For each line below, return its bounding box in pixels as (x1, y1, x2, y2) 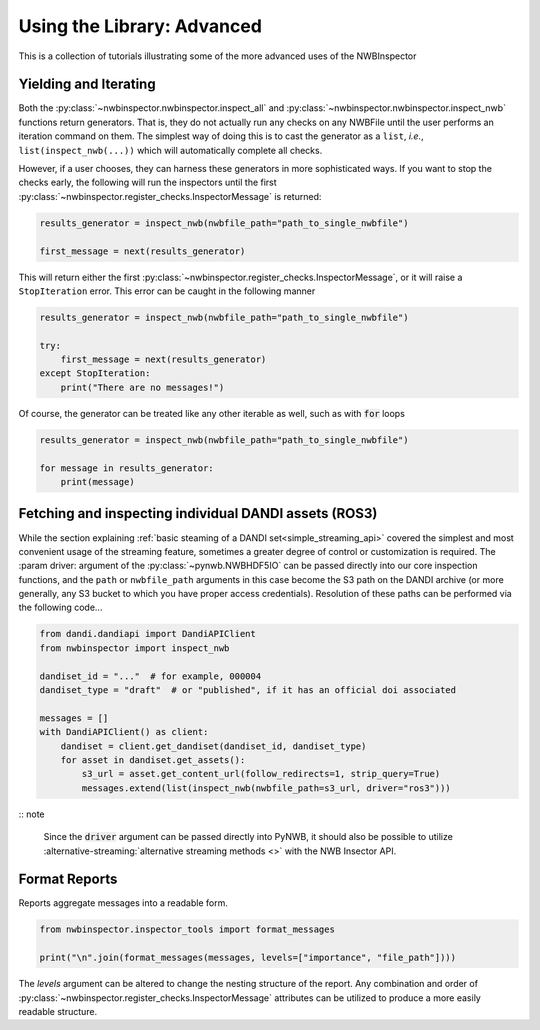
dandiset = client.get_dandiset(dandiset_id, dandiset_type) (60, 740, 367, 752)
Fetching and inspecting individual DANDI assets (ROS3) (18, 505, 378, 522)
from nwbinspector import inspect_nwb (39, 642, 230, 654)
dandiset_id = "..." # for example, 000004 (39, 670, 262, 682)
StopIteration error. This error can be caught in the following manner (18, 285, 316, 297)
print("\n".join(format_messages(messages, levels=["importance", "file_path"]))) (39, 952, 457, 964)
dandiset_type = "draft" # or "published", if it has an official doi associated (39, 685, 457, 696)
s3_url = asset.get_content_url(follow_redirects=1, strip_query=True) (81, 768, 441, 780)
